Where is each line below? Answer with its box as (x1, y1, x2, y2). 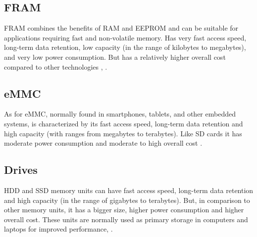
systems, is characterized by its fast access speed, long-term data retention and (4, 118, 243, 128)
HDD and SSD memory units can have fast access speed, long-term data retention (4, 185, 254, 195)
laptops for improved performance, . (4, 224, 113, 234)
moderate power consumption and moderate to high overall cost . (4, 138, 203, 148)
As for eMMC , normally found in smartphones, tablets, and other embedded (4, 109, 236, 119)
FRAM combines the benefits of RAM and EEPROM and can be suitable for (4, 23, 239, 33)
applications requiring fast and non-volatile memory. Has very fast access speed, (4, 32, 247, 42)
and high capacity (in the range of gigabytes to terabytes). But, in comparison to (4, 195, 250, 205)
